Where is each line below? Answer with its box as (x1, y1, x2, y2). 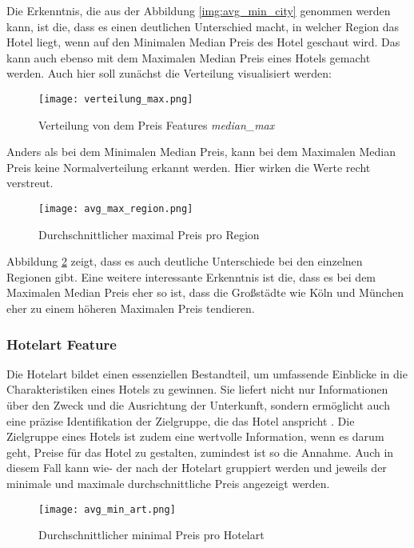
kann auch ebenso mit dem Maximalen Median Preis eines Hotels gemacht (6, 49, 371, 66)
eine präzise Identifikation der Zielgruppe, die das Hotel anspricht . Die (6, 412, 355, 429)
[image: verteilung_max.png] (38, 93, 193, 105)
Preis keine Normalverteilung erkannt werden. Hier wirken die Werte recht (6, 158, 371, 175)
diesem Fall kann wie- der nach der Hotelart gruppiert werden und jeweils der (6, 459, 387, 476)
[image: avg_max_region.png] (38, 203, 193, 214)
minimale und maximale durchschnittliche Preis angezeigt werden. (6, 475, 330, 491)
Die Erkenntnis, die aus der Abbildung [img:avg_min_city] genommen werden (6, 2, 391, 18)
